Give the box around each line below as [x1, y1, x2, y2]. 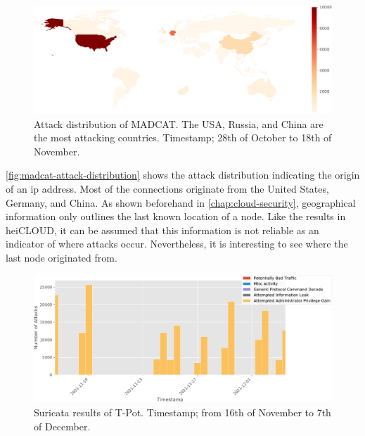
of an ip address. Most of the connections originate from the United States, [6, 181, 329, 195]
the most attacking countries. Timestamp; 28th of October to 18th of [34, 130, 332, 145]
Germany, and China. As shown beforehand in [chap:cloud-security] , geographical [6, 195, 356, 210]
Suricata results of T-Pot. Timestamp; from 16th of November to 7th [34, 404, 331, 419]
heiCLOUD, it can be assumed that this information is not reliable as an [6, 222, 319, 237]
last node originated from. [6, 250, 117, 264]
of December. [34, 418, 91, 433]
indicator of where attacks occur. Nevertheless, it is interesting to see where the [6, 236, 348, 251]
